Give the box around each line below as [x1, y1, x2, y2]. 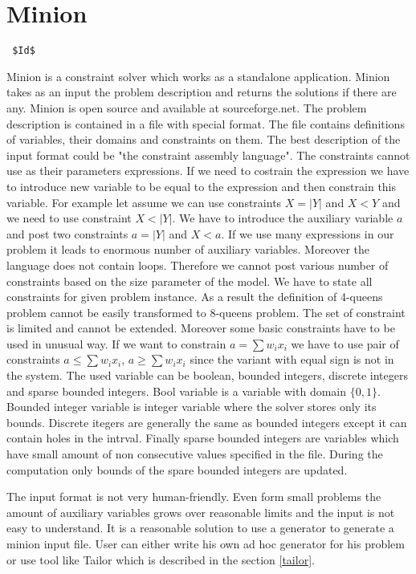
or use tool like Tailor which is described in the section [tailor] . [6, 551, 315, 568]
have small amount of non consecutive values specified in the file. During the [6, 446, 383, 462]
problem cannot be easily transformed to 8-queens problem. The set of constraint [6, 303, 406, 320]
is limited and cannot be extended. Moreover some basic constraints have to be [6, 320, 395, 336]
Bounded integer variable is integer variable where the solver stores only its [6, 398, 377, 415]
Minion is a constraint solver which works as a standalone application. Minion [6, 67, 390, 84]
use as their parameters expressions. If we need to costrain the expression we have [6, 162, 410, 179]
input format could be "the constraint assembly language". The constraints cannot [6, 146, 410, 163]
